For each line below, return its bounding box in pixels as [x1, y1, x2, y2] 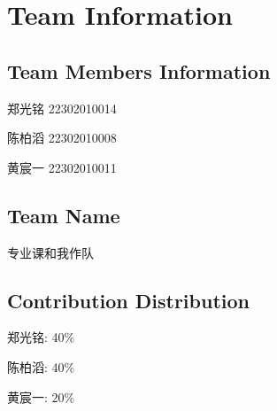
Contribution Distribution [7, 286, 250, 314]
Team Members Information [7, 57, 271, 84]
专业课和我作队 [7, 243, 94, 261]
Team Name [7, 201, 120, 229]
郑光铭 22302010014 [7, 98, 117, 117]
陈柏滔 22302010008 [7, 128, 117, 147]
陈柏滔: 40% [7, 357, 75, 376]
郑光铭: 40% [7, 328, 75, 346]
